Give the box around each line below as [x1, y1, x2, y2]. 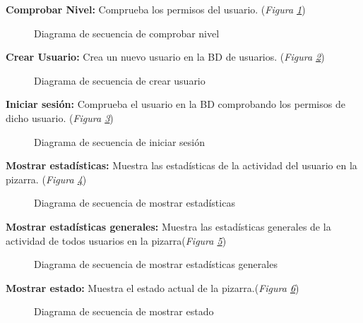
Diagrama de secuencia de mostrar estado [34, 304, 214, 319]
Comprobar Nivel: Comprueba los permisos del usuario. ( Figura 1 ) [6, 2, 306, 16]
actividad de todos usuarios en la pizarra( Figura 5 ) [6, 233, 227, 248]
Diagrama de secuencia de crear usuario [34, 73, 206, 87]
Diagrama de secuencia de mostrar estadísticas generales [34, 257, 278, 272]
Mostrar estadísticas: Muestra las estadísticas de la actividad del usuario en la [6, 158, 357, 173]
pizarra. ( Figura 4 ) [6, 171, 87, 186]
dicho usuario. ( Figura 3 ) [6, 110, 114, 125]
